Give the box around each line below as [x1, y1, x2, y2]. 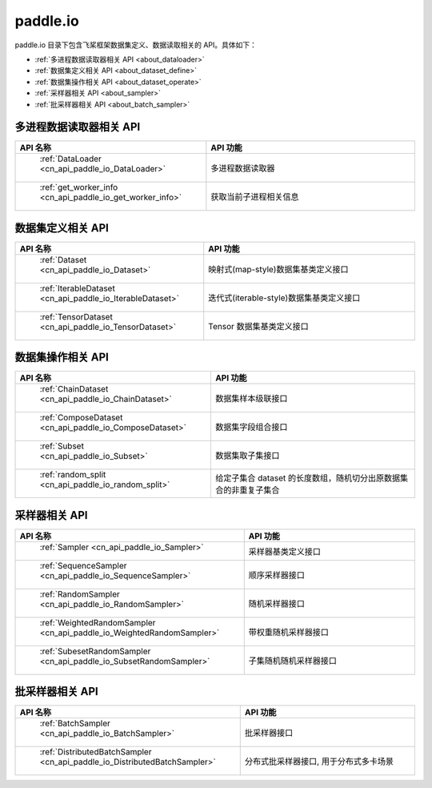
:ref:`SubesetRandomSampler [39, 645, 151, 657]
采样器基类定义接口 [248, 545, 322, 557]
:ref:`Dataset [39, 254, 87, 265]
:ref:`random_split [39, 469, 106, 480]
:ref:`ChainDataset [39, 384, 109, 395]
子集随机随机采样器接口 [248, 655, 338, 666]
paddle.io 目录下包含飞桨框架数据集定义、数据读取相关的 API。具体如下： [14, 40, 258, 50]
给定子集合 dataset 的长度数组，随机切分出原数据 [214, 472, 401, 484]
